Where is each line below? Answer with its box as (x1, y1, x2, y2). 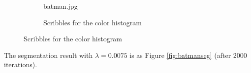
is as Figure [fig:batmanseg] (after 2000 (129, 50, 247, 60)
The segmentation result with (4, 50, 93, 60)
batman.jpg (43, 1, 78, 11)
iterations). (4, 59, 37, 70)
